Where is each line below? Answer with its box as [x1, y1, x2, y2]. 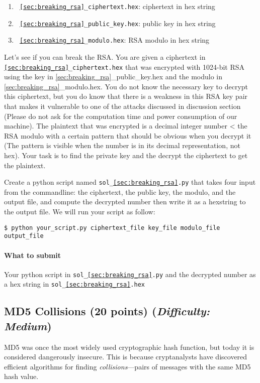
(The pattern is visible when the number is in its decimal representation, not [4, 140, 240, 151]
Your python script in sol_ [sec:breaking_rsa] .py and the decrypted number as [4, 269, 256, 279]
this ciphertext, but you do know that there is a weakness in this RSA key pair [4, 91, 248, 101]
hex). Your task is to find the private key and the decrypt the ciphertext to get [4, 150, 248, 160]
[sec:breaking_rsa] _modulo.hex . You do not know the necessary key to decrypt [4, 81, 248, 91]
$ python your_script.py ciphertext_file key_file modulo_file [4, 224, 220, 231]
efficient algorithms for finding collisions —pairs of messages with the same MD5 [4, 361, 251, 371]
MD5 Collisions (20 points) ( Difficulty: [4, 303, 210, 319]
